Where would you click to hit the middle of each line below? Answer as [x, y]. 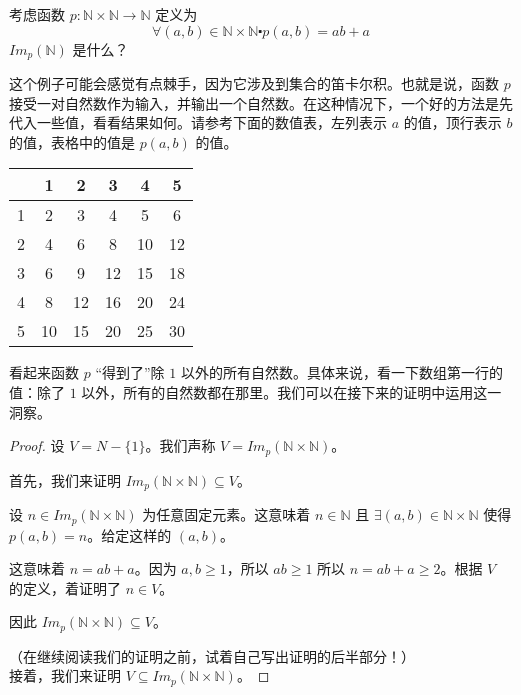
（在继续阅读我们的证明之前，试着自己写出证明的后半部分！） [212, 655]
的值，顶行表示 [452, 122]
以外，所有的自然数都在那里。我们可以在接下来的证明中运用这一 [291, 392]
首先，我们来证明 [65, 479]
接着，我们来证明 [65, 675]
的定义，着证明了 [65, 587]
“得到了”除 [130, 372]
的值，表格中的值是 [72, 141]
